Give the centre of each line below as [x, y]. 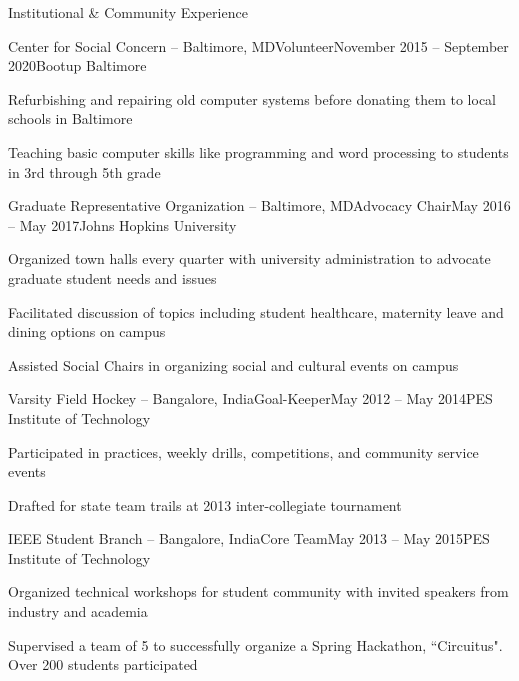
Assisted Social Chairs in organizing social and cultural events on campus [233, 364]
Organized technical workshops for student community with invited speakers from [258, 591]
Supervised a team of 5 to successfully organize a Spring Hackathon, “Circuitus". [255, 644]
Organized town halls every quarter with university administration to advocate [249, 258]
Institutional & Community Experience [128, 12]
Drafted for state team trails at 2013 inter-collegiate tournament [205, 504]
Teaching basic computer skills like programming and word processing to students [258, 151]
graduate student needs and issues [112, 277]
